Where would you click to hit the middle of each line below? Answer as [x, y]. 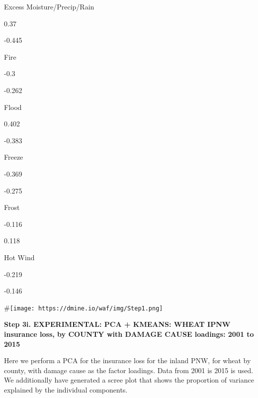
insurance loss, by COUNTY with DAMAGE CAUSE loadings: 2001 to [129, 334]
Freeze [14, 157]
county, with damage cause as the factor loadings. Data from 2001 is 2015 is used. [129, 370]
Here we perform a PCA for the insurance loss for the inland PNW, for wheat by [128, 360]
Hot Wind [19, 257]
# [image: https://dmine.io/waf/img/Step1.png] [84, 307]
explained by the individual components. [66, 389]
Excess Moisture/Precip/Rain [49, 6]
